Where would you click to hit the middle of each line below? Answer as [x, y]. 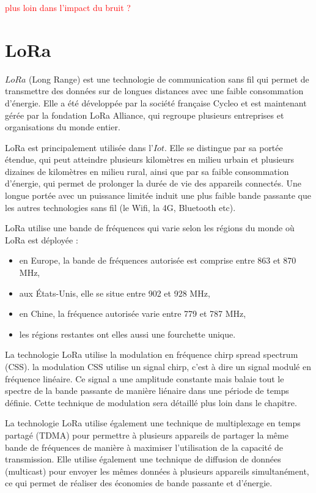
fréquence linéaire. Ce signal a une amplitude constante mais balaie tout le [145, 378]
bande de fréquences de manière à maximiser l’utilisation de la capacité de [144, 447]
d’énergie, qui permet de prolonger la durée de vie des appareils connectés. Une [153, 183]
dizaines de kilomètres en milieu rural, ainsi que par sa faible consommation [147, 171]
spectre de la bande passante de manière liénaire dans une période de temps [147, 391]
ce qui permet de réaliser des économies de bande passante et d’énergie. [139, 483]
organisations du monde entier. [63, 127]
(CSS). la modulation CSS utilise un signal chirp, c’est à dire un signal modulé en [158, 366]
